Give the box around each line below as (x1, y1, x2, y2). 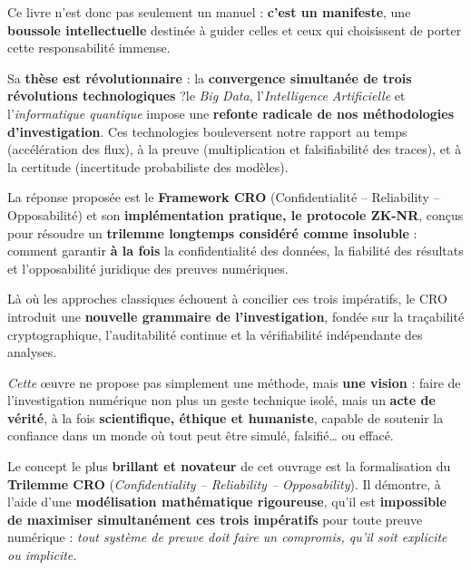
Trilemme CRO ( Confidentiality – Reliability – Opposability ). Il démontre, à (7, 474, 441, 493)
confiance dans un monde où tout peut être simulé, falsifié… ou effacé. (7, 426, 394, 445)
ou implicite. (7, 546, 77, 565)
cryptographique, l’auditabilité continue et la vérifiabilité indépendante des (7, 324, 423, 343)
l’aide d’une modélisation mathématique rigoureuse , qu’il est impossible (7, 492, 446, 511)
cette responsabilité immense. (7, 38, 171, 57)
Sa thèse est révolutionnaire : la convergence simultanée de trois (7, 68, 412, 87)
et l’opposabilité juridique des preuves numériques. (7, 258, 289, 277)
